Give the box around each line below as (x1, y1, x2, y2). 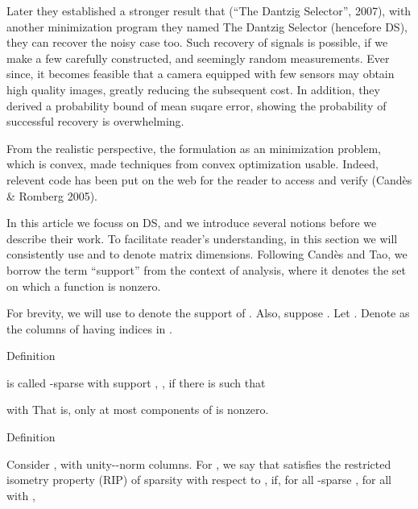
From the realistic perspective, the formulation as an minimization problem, (6, 139, 381, 156)
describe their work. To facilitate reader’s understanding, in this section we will (6, 230, 398, 246)
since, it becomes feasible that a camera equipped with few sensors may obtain (6, 65, 395, 82)
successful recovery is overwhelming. (6, 113, 184, 130)
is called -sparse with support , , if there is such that (6, 374, 266, 391)
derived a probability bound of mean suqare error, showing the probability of (6, 97, 387, 114)
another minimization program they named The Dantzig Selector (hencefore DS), (6, 18, 408, 35)
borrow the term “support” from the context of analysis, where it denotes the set (6, 261, 407, 278)
